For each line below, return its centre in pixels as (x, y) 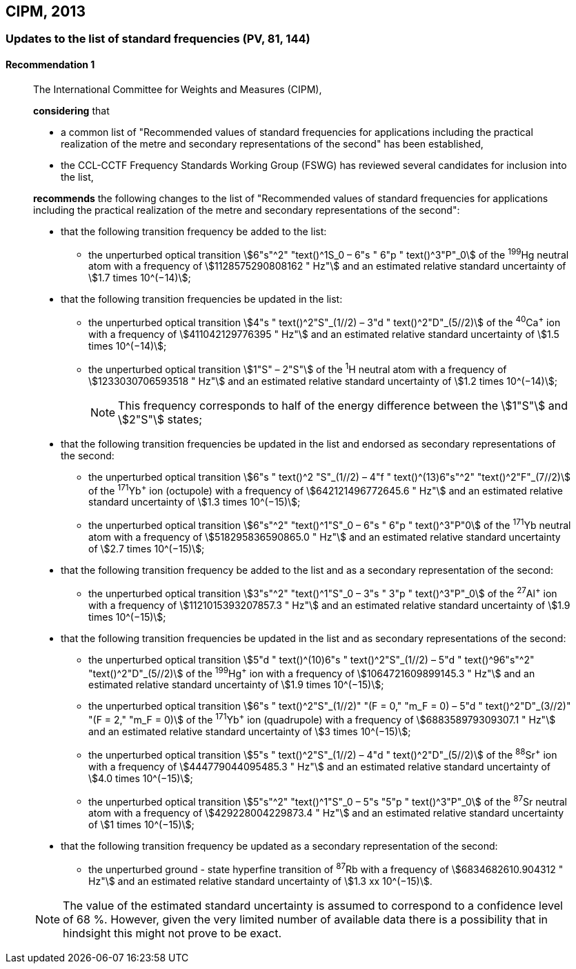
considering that (71, 110)
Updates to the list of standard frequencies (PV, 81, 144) (158, 39)
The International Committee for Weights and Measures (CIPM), (178, 89)
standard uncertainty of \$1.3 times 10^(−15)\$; (195, 502)
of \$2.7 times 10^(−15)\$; (147, 548)
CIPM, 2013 (46, 11)
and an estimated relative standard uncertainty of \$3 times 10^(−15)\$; (250, 731)
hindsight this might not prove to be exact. (172, 933)
